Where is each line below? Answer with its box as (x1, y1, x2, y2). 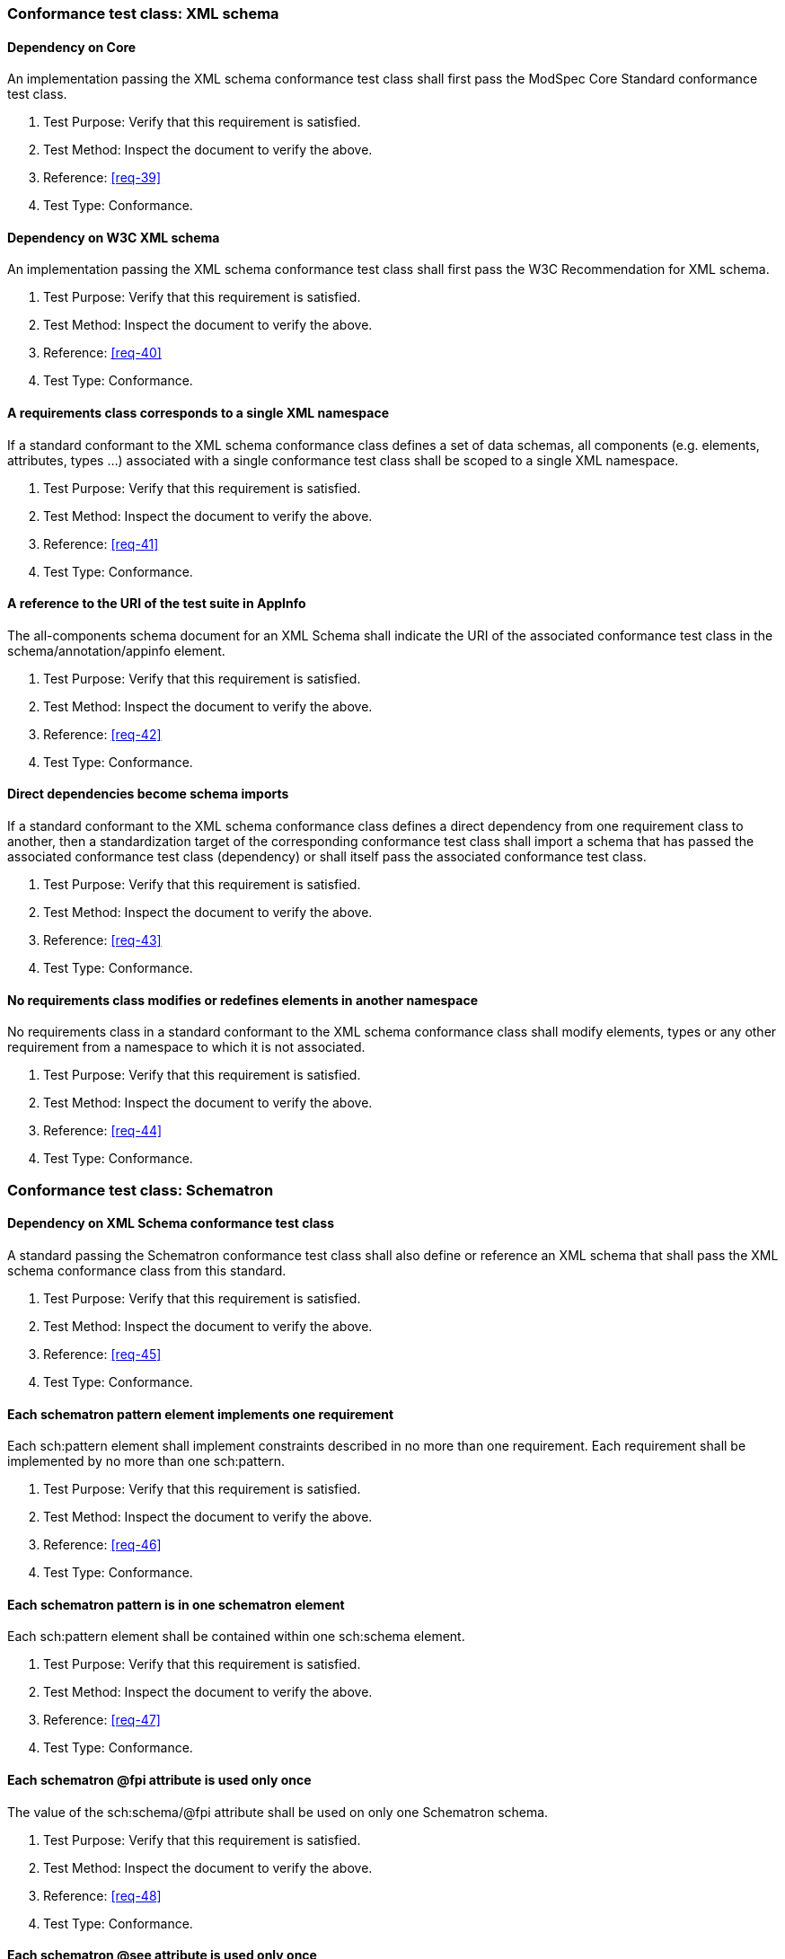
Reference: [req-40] (43, 345, 162, 361)
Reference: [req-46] (43, 1537, 162, 1553)
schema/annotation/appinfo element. (7, 642, 225, 658)
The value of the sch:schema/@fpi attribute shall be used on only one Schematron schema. (7, 1804, 549, 1820)
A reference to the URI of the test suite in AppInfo (7, 596, 306, 612)
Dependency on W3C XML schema (7, 229, 220, 245)
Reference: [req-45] (43, 1346, 162, 1362)
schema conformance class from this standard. (7, 1262, 287, 1278)
